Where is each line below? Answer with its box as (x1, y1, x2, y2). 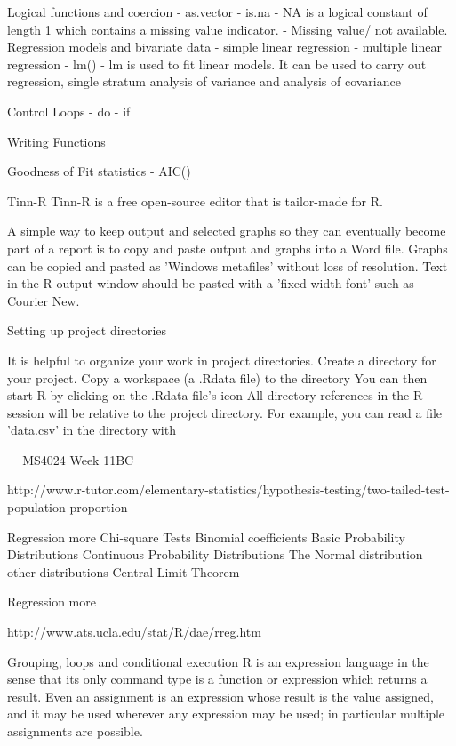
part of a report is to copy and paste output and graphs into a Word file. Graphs (7, 238, 448, 257)
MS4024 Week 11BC (22, 450, 134, 469)
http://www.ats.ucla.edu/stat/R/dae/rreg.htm (7, 622, 261, 641)
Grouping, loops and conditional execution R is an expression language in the (7, 652, 429, 670)
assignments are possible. (7, 722, 143, 740)
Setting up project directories (7, 321, 167, 340)
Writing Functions (7, 132, 106, 150)
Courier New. (7, 291, 80, 309)
